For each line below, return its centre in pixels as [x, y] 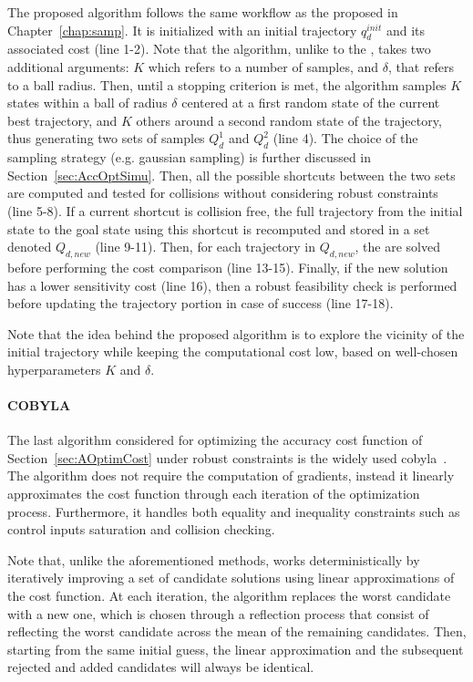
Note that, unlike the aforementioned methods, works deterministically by [214, 559]
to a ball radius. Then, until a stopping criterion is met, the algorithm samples [227, 84]
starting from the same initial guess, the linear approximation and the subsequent [236, 649]
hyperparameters [54, 369]
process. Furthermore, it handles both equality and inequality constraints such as [234, 511]
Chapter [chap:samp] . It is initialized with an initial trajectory [182, 30]
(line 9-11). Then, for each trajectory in [206, 247]
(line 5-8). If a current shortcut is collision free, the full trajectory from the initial [235, 210]
